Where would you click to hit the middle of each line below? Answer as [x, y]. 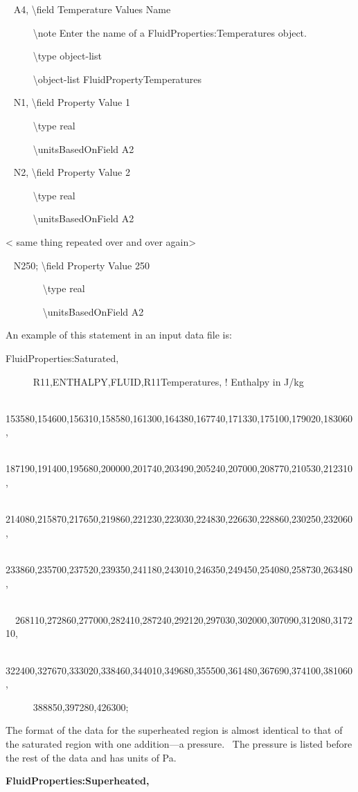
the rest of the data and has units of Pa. [91, 757]
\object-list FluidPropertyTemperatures [117, 79]
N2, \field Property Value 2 [72, 172]
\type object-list [67, 56]
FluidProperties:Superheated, [78, 781]
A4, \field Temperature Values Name [92, 9]
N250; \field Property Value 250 [81, 265]
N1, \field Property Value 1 [72, 102]
